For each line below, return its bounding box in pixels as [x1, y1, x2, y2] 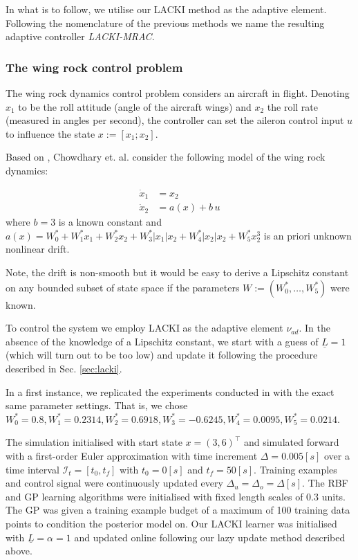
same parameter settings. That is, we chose [6, 398, 188, 413]
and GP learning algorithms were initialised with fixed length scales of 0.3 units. [6, 489, 346, 503]
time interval [6, 462, 59, 476]
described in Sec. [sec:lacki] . [6, 361, 122, 376]
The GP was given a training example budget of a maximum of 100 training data [6, 503, 350, 517]
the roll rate [267, 99, 318, 114]
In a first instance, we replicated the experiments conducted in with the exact [6, 384, 335, 399]
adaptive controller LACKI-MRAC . [6, 29, 155, 44]
